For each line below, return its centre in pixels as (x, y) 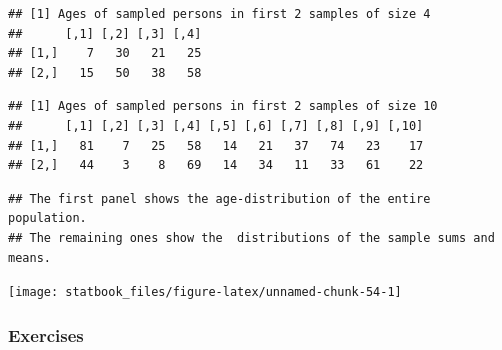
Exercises (46, 334)
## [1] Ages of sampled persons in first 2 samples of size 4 (219, 14)
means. (29, 257)
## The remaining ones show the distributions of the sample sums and (251, 237)
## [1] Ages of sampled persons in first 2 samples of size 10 (223, 106)
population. (47, 218)
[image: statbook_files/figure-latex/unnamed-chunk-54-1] (205, 292)
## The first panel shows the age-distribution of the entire (219, 198)
